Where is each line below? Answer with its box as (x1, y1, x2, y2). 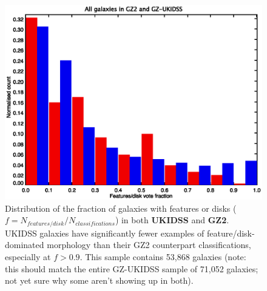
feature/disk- (206, 226, 255, 239)
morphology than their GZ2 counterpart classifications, (47, 238, 251, 251)
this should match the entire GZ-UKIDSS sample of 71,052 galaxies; (5, 262, 259, 275)
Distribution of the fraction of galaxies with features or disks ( (5, 201, 237, 214)
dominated (5, 238, 44, 251)
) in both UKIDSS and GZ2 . (115, 214, 229, 226)
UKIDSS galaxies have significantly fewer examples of (5, 226, 204, 239)
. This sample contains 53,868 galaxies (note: (79, 250, 246, 263)
